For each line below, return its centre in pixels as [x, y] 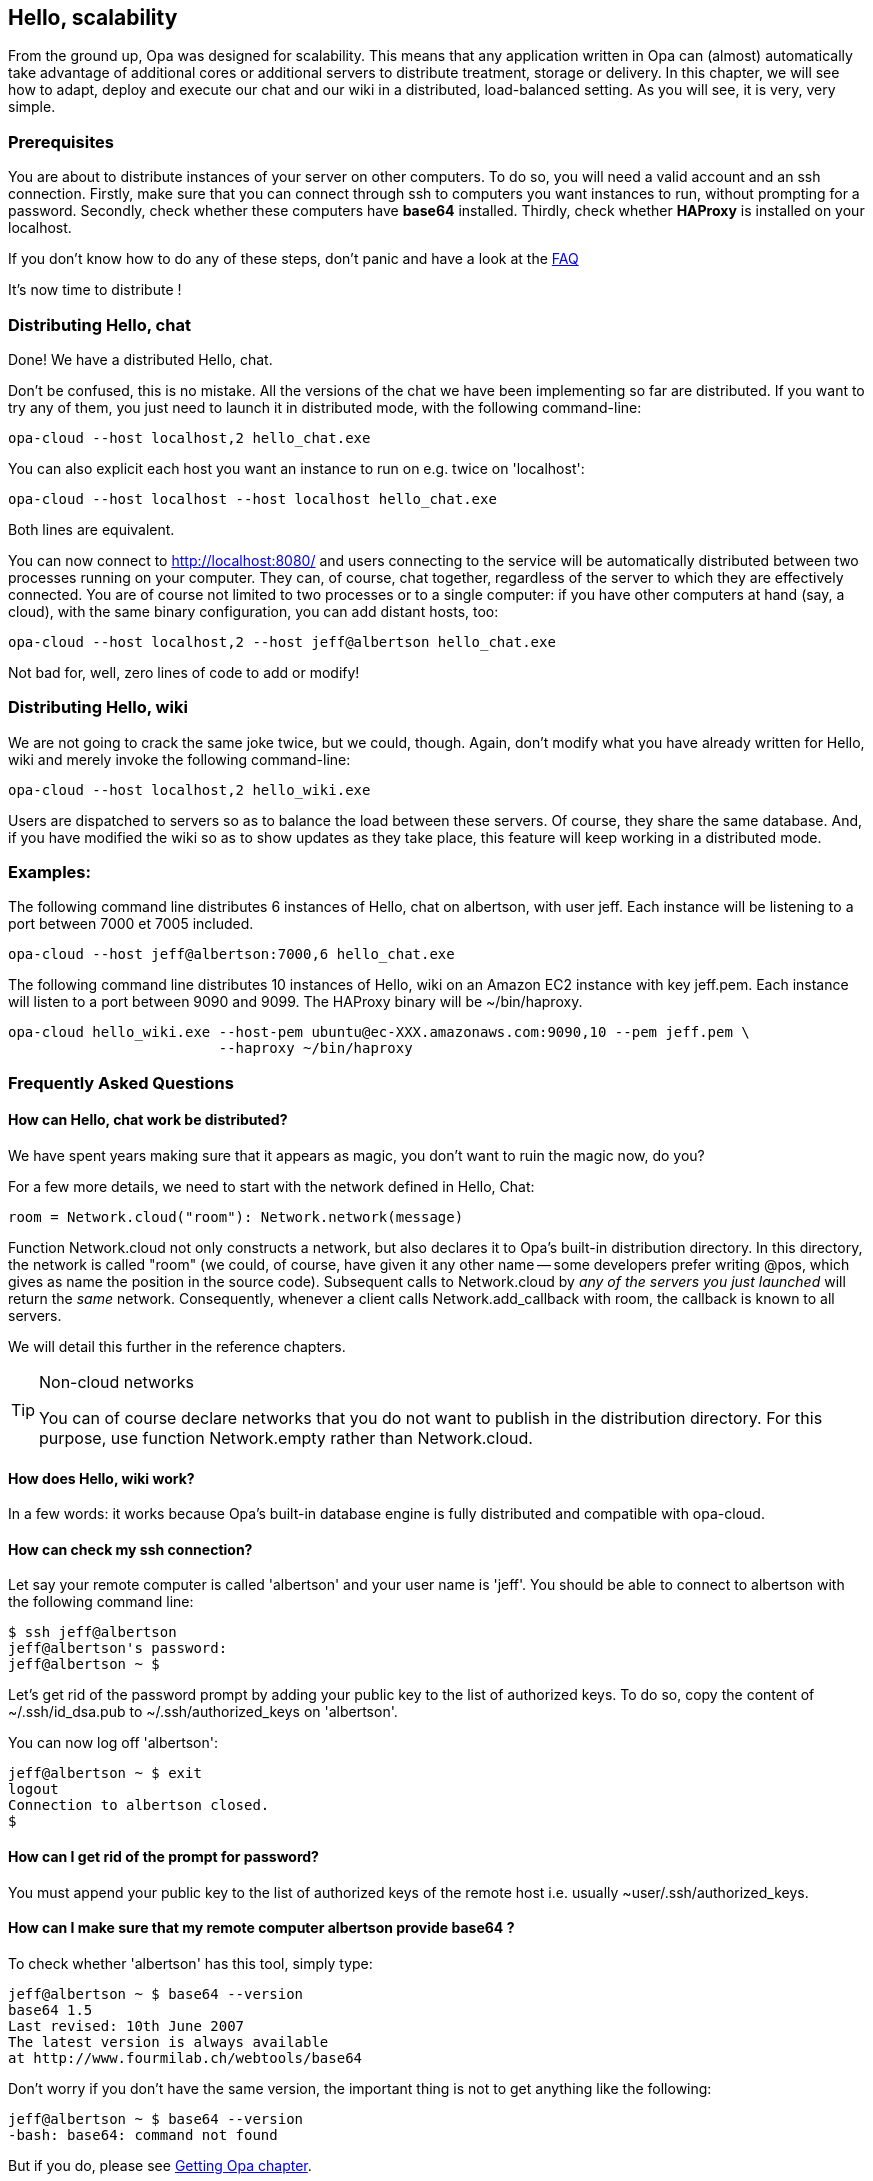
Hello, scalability [93, 17]
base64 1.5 [50, 2009]
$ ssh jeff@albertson [92, 1632]
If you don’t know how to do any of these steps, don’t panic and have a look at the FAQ [293, 259]
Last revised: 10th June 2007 [126, 2025]
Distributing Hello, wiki [98, 707]
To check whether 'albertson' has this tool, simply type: [190, 1963]
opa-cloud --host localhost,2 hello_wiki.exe [189, 789]
